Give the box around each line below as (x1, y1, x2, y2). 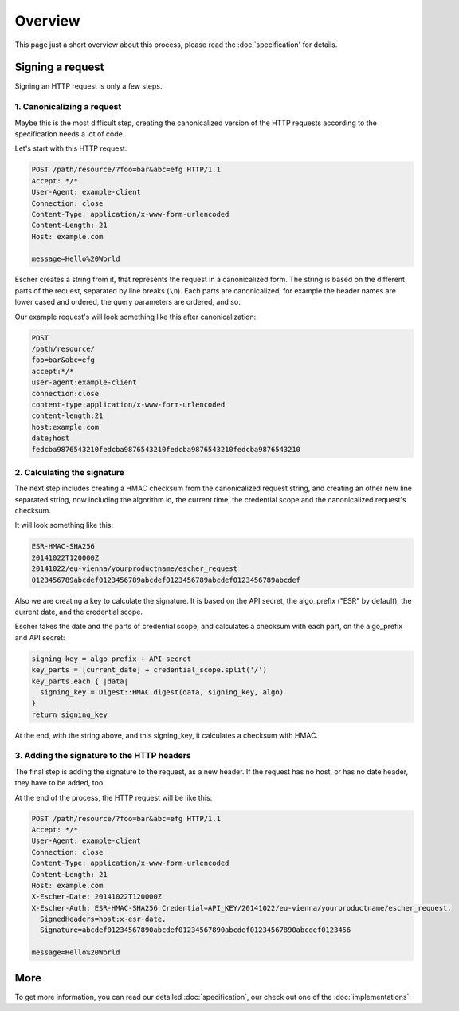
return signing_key (31, 710, 108, 719)
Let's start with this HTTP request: (14, 144, 127, 153)
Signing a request (14, 61, 104, 74)
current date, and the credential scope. (14, 607, 143, 616)
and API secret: (14, 632, 65, 642)
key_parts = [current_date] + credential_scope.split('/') (31, 666, 267, 675)
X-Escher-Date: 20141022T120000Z (31, 892, 163, 901)
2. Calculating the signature (14, 466, 125, 478)
